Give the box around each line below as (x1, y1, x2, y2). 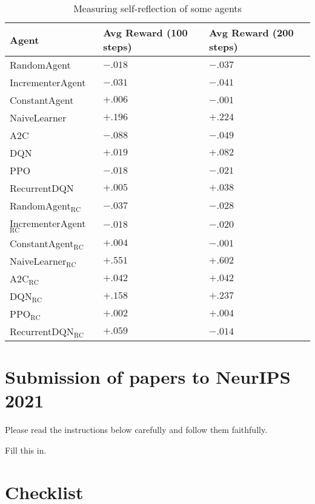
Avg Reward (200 (209, 26, 294, 39)
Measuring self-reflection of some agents (73, 1, 242, 15)
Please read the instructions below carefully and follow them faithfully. (5, 423, 268, 436)
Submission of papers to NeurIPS (5, 364, 291, 389)
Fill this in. (5, 443, 47, 456)
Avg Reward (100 (103, 26, 188, 39)
